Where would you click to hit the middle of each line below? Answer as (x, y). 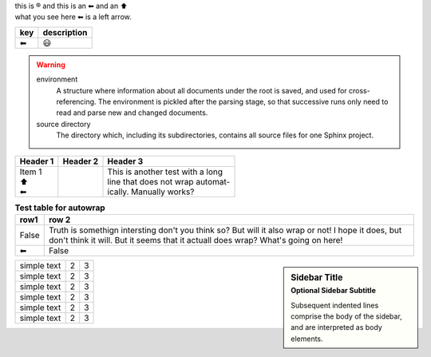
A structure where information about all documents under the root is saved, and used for (202, 90)
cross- (359, 90)
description (65, 32)
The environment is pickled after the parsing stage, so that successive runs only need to (243, 101)
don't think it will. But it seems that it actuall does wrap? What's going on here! (196, 240)
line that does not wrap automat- (169, 181)
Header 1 (37, 161)
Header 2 (81, 161)
